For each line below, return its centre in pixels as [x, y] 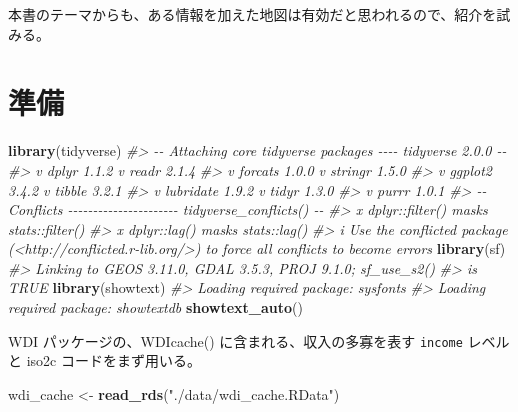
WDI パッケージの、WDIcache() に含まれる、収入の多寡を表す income [235, 340]
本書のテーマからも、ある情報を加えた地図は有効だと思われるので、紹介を [252, 14]
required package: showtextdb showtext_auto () [156, 307]
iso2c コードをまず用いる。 [113, 360]
